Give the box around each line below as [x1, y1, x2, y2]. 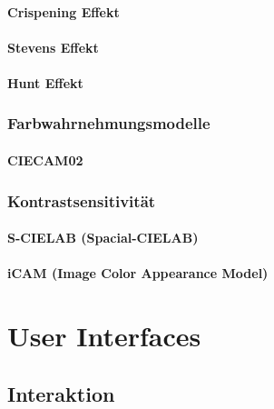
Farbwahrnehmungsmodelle [7, 112, 210, 135]
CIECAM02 [7, 151, 83, 169]
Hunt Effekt [7, 73, 83, 92]
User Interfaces [7, 317, 201, 354]
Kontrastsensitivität [7, 189, 156, 212]
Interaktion [7, 379, 115, 407]
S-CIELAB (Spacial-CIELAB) [7, 228, 199, 247]
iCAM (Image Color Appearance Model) [7, 264, 269, 283]
